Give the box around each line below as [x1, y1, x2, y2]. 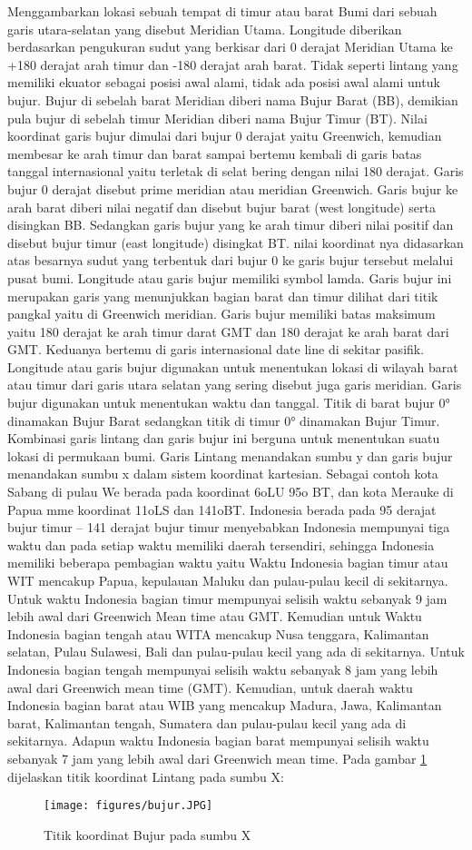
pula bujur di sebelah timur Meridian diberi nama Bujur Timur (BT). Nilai [7, 108, 428, 127]
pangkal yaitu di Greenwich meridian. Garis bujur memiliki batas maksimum [7, 304, 436, 323]
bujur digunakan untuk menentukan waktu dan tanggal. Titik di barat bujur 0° [7, 393, 450, 412]
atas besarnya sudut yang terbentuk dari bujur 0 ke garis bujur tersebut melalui [7, 251, 454, 270]
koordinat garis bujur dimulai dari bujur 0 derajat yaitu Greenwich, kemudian [7, 126, 442, 145]
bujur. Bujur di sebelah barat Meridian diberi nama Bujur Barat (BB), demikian [7, 90, 458, 109]
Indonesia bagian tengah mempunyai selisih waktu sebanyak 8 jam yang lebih [7, 659, 438, 678]
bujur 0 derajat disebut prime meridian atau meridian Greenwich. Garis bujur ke [7, 179, 458, 198]
